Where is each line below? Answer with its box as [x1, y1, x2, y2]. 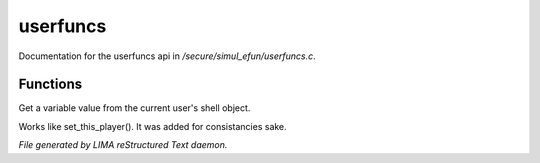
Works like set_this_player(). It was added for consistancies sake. [18, 120, 287, 132]
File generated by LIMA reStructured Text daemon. [18, 139, 228, 151]
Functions [18, 76, 83, 93]
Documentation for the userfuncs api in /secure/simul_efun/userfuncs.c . [18, 50, 317, 62]
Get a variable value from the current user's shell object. [18, 102, 251, 114]
